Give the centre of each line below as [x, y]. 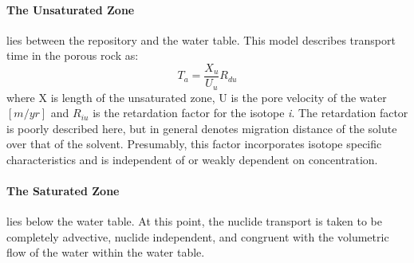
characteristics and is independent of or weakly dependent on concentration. [192, 159]
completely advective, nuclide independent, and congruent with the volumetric [198, 236]
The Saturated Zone [63, 191]
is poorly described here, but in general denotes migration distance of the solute [202, 128]
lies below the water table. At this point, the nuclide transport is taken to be [194, 221]
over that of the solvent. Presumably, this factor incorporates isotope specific [194, 144]
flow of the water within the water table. [106, 252]
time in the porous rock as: [73, 55]
